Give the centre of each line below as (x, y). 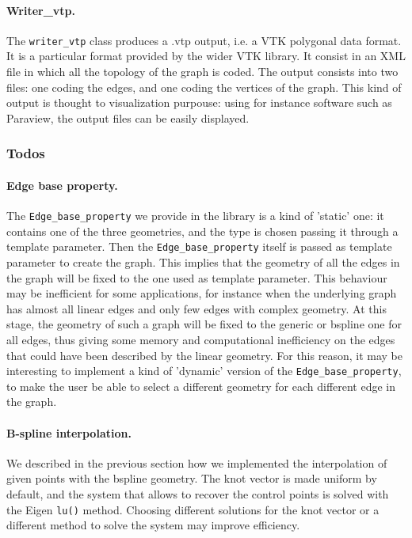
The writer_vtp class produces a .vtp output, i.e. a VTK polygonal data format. (204, 40)
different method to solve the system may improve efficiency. (153, 525)
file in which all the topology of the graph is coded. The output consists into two (202, 72)
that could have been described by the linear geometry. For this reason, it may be (204, 355)
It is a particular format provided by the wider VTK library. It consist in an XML (206, 56)
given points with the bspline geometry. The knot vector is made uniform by (192, 478)
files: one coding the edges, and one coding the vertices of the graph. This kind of (204, 87)
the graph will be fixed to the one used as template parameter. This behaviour (197, 277)
